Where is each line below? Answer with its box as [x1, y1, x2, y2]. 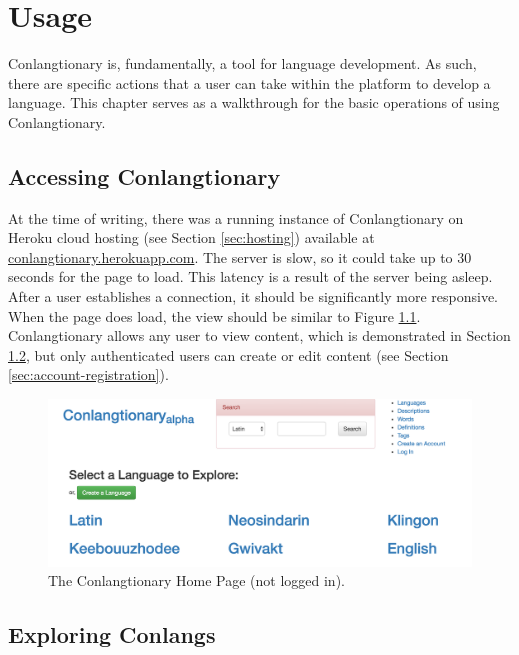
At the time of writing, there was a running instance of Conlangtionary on [8, 207, 464, 228]
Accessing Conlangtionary [8, 160, 281, 191]
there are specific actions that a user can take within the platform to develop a [8, 72, 491, 93]
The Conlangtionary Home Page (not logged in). [48, 570, 345, 591]
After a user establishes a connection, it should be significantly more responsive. [8, 286, 498, 307]
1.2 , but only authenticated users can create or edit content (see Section [8, 344, 449, 365]
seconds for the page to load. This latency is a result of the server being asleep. [8, 266, 493, 287]
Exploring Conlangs [8, 619, 216, 650]
